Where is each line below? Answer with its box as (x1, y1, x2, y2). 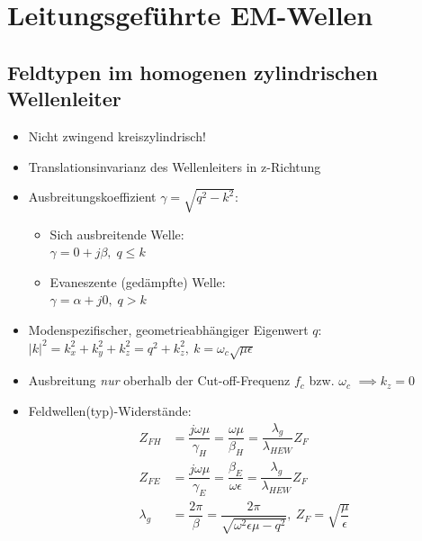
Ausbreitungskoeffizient (28, 187, 157, 206)
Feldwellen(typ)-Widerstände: (28, 401, 192, 420)
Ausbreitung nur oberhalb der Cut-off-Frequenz (28, 371, 291, 390)
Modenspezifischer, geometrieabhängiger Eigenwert (28, 320, 309, 339)
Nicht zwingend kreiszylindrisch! (28, 126, 206, 145)
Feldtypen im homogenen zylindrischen (7, 58, 378, 86)
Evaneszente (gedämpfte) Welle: (49, 272, 226, 291)
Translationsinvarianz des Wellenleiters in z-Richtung (28, 157, 321, 176)
